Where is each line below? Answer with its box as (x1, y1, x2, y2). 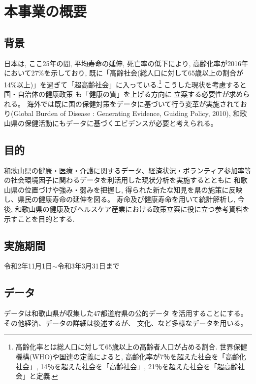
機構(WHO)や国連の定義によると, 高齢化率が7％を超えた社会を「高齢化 (15, 351, 246, 361)
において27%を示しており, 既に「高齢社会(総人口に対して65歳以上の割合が (4, 68, 243, 78)
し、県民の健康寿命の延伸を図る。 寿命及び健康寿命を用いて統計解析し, (4, 194, 236, 204)
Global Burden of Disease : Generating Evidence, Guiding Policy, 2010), (13, 108, 231, 118)
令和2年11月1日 (4, 261, 52, 271)
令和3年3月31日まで (57, 261, 120, 271)
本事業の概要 (4, 1, 87, 21)
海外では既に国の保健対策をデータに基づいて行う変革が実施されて (27, 98, 240, 109)
